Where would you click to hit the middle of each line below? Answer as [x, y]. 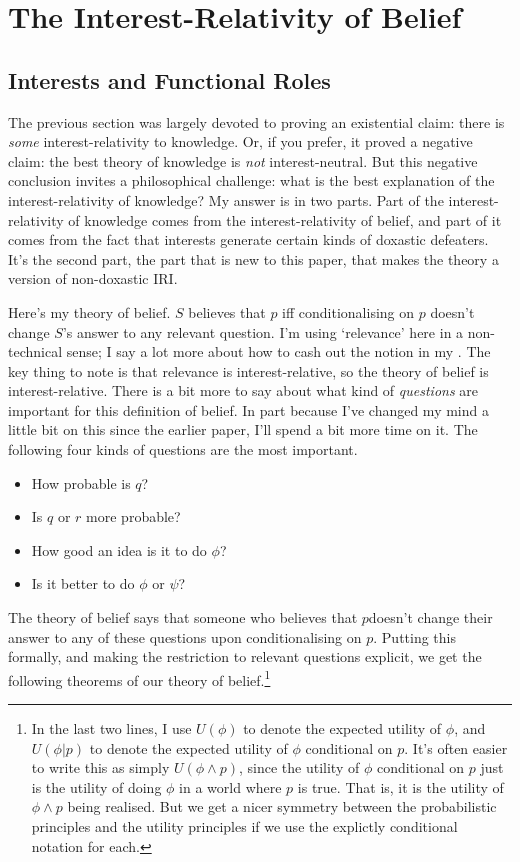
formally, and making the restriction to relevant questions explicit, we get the [245, 656]
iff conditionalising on [348, 311]
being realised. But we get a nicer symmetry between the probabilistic [282, 806]
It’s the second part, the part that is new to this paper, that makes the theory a [253, 258]
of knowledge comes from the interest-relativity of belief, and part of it [285, 219]
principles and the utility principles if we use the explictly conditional [244, 826]
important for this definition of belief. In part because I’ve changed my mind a [248, 409]
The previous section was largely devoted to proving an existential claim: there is [256, 121]
